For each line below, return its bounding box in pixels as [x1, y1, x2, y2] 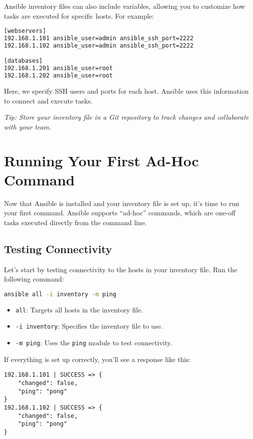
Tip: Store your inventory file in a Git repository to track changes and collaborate [4, 112, 249, 122]
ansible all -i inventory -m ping [4, 290, 117, 298]
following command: [4, 274, 64, 284]
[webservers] [4, 27, 46, 35]
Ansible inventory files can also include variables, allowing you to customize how [4, 1, 245, 11]
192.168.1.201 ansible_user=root [4, 65, 113, 72]
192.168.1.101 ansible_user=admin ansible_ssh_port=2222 [4, 35, 194, 42]
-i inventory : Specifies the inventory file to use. [15, 321, 163, 331]
